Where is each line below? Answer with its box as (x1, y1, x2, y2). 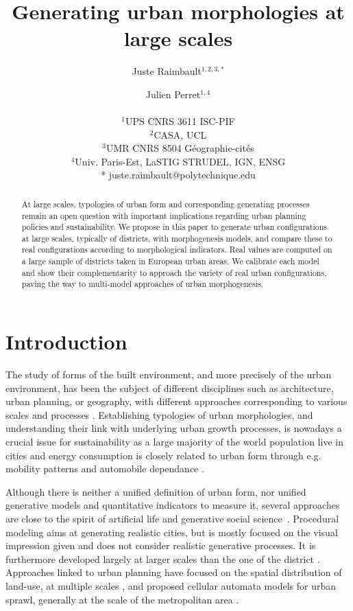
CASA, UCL (154, 127, 207, 141)
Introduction (5, 327, 127, 356)
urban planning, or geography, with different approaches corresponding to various (5, 394, 348, 408)
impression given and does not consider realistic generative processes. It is (5, 538, 316, 553)
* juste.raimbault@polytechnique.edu (101, 168, 256, 182)
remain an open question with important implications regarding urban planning (21, 209, 306, 221)
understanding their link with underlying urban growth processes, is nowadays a (5, 421, 342, 435)
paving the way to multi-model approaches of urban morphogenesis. (21, 278, 263, 290)
